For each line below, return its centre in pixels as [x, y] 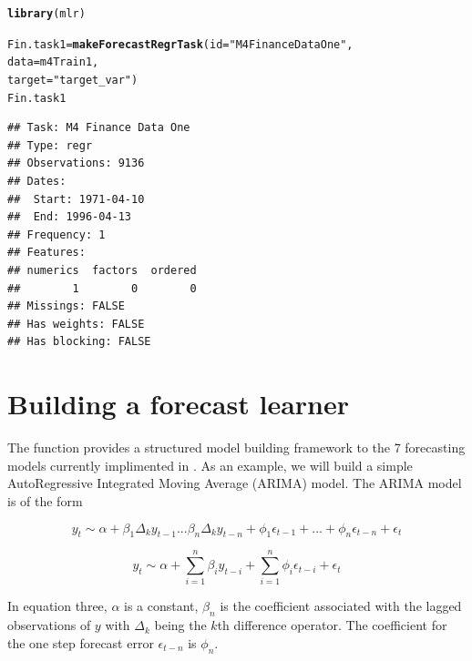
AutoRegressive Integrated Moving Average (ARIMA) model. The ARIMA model [235, 483]
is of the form [45, 500]
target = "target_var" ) [73, 80]
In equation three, [57, 606]
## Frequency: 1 [56, 234]
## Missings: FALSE [66, 306]
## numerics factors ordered [102, 271]
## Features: [46, 253]
